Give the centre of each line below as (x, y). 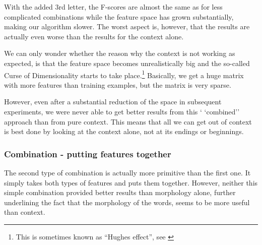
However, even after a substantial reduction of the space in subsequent (113, 102)
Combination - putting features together (88, 154)
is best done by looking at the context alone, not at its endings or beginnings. (124, 131)
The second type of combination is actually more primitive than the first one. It (127, 172)
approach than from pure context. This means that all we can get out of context (128, 121)
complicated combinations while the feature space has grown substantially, (119, 16)
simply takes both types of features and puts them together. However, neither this (131, 182)
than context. (25, 212)
